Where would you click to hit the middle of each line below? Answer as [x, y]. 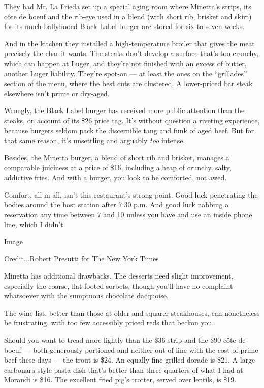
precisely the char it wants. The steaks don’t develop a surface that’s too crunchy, [131, 53]
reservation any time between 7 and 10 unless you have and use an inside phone [128, 214]
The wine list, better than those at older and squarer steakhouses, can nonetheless [132, 312]
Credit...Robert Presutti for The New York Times [81, 258]
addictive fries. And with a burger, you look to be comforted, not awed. [115, 177]
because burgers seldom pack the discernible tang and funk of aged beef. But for [129, 130]
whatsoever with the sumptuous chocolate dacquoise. [86, 296]
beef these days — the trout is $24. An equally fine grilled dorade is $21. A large [130, 360]
